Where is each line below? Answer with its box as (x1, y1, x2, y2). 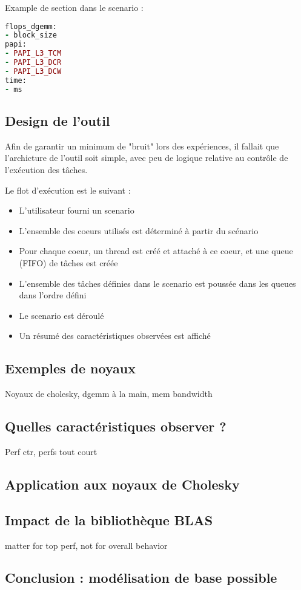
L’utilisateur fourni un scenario (19, 204, 134, 217)
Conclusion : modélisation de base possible (5, 568, 277, 587)
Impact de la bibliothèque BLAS (5, 510, 213, 529)
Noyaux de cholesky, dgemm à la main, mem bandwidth (5, 387, 213, 400)
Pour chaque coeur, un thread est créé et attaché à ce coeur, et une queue (19, 244, 293, 257)
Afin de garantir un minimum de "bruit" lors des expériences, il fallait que (5, 139, 279, 152)
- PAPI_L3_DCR (5, 58, 62, 67)
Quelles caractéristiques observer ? (5, 417, 227, 436)
